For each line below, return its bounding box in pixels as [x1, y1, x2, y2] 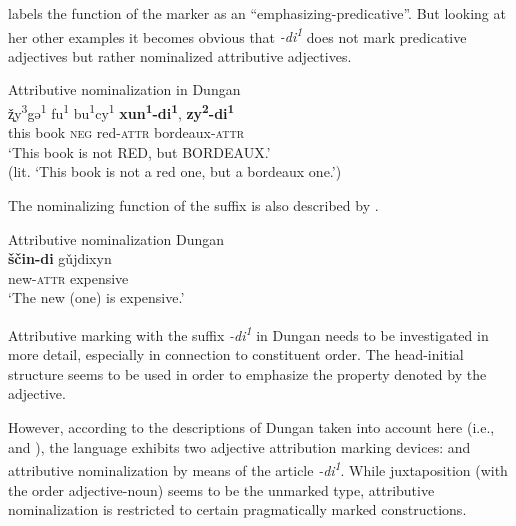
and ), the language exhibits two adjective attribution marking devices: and [8, 436, 471, 457]
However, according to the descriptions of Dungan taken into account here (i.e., [8, 417, 495, 438]
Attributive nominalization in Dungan [8, 79, 241, 100]
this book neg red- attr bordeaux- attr [8, 122, 245, 143]
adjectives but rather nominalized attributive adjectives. [8, 45, 352, 66]
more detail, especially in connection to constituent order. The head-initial [8, 344, 464, 365]
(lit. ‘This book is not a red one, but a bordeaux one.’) [8, 161, 342, 182]
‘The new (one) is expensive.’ [8, 287, 185, 308]
